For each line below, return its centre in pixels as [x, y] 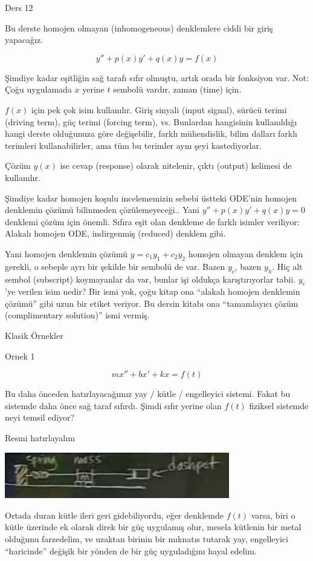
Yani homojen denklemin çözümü [66, 253]
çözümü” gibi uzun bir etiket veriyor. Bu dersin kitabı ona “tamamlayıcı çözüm [152, 303]
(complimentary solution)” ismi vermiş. [77, 315]
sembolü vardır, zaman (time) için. [177, 89]
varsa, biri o [273, 515]
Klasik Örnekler [34, 336]
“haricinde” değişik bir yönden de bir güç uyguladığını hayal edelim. [131, 550]
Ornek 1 [20, 356]
